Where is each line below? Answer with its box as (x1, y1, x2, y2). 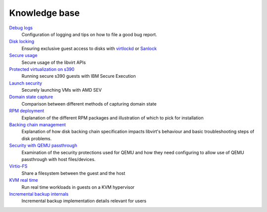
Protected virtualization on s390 (9, 66, 75, 72)
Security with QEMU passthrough (9, 143, 78, 149)
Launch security (9, 80, 42, 86)
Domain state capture (9, 94, 53, 100)
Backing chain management (9, 122, 66, 128)
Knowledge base (9, 7, 80, 18)
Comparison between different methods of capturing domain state (21, 101, 157, 106)
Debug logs (9, 25, 33, 31)
